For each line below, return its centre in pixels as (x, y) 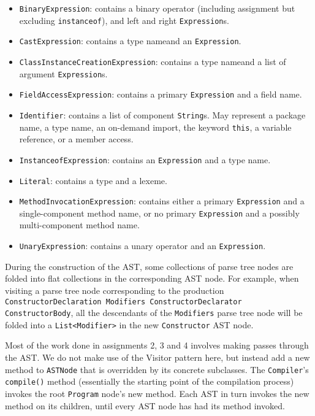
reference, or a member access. (76, 139)
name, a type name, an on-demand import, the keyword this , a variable (155, 127)
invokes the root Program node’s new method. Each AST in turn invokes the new (157, 393)
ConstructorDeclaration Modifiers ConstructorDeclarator (123, 302)
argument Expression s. (63, 73)
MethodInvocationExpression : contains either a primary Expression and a (162, 201)
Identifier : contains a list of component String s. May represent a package (162, 114)
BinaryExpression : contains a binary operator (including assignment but (157, 8)
